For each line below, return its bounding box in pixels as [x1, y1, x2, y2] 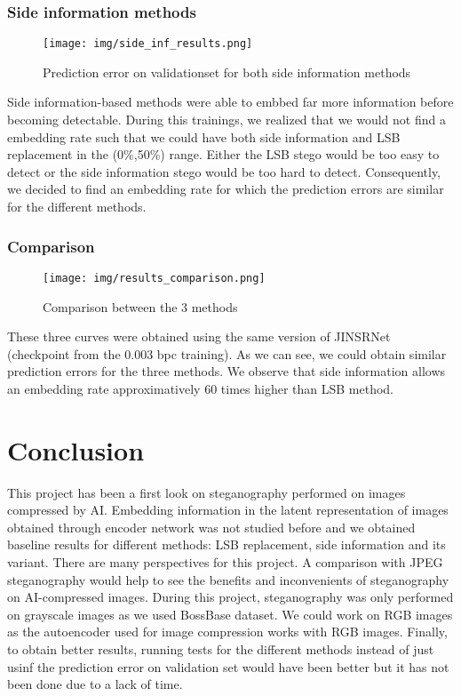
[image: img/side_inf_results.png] [43, 37, 253, 51]
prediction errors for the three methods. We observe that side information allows [7, 362, 446, 380]
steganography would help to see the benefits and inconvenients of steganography [7, 570, 449, 588]
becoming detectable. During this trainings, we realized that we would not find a [7, 110, 446, 129]
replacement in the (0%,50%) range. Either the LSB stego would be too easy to [7, 145, 440, 164]
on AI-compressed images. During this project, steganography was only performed [7, 588, 454, 606]
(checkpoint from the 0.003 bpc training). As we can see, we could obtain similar [7, 344, 447, 363]
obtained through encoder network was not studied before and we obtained [7, 517, 416, 536]
